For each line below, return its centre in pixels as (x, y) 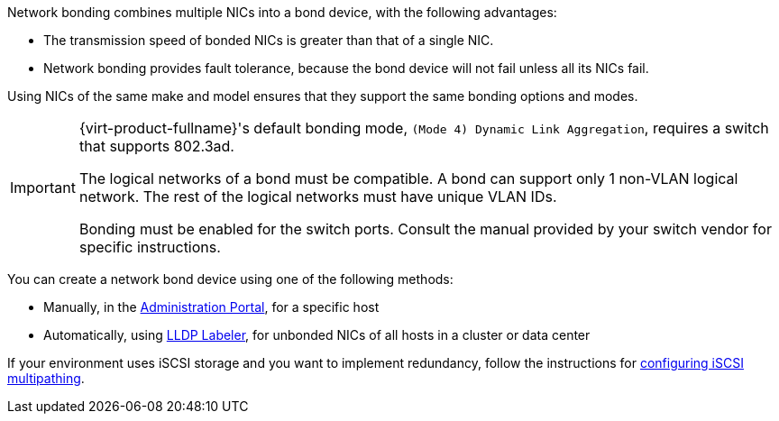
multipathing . (46, 378)
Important (43, 188)
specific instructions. (150, 247)
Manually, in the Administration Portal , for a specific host (211, 307)
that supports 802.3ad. (156, 146)
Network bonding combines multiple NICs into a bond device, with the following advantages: (282, 12)
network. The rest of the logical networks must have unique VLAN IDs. (318, 197)
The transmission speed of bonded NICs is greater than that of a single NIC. (269, 40)
